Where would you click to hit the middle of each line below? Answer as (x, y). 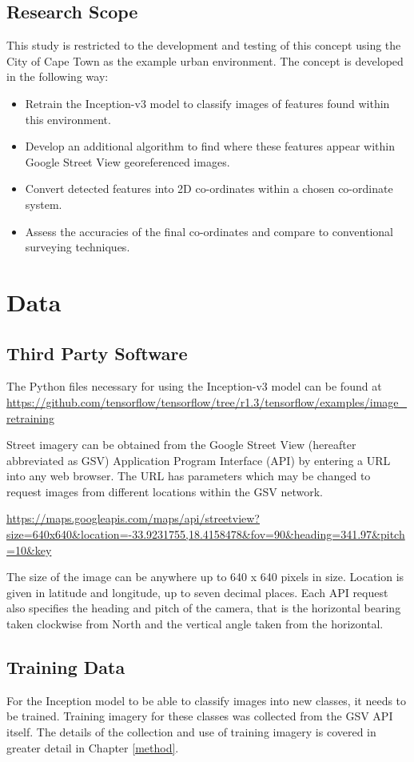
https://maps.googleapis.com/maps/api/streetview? (133, 518)
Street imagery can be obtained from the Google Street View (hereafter (181, 445)
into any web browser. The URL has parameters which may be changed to (189, 476)
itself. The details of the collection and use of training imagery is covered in (191, 732)
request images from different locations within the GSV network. (165, 491)
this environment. (68, 119)
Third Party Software (97, 353)
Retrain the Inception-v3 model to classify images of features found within (207, 103)
